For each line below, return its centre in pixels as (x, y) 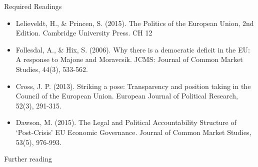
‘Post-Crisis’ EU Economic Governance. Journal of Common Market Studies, (133, 132)
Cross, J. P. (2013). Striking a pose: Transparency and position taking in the (133, 86)
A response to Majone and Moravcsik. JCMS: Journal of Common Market (129, 59)
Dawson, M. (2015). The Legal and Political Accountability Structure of (126, 122)
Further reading (28, 159)
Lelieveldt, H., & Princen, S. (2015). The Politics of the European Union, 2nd (135, 23)
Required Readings (33, 6)
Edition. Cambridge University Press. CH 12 (84, 33)
